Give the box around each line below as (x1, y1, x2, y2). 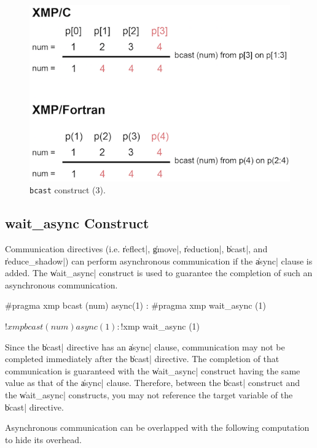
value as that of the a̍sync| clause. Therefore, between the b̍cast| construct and (5, 376, 300, 389)
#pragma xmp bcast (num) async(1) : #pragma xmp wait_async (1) (5, 299, 266, 312)
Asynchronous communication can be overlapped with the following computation (5, 421, 310, 434)
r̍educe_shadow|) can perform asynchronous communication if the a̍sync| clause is (5, 254, 313, 267)
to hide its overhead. (5, 433, 82, 446)
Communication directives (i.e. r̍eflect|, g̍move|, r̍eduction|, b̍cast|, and (5, 242, 268, 255)
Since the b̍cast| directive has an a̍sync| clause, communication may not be (5, 340, 285, 353)
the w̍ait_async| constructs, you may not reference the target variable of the (5, 388, 293, 401)
